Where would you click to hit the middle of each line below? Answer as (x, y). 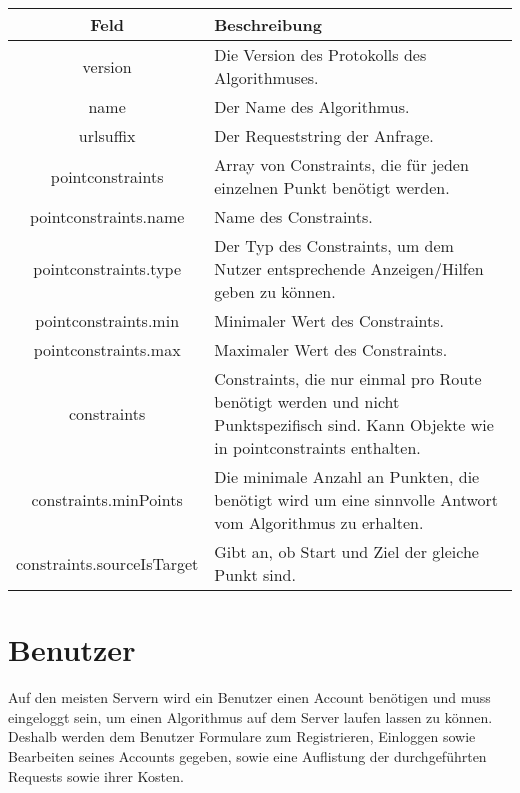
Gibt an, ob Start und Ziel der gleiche (346, 551)
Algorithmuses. (266, 77)
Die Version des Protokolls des (320, 54)
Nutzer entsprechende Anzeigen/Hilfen (349, 268)
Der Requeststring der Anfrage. (324, 135)
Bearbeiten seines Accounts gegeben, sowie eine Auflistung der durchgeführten (247, 755)
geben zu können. (275, 291)
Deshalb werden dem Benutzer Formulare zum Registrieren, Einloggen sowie (242, 736)
